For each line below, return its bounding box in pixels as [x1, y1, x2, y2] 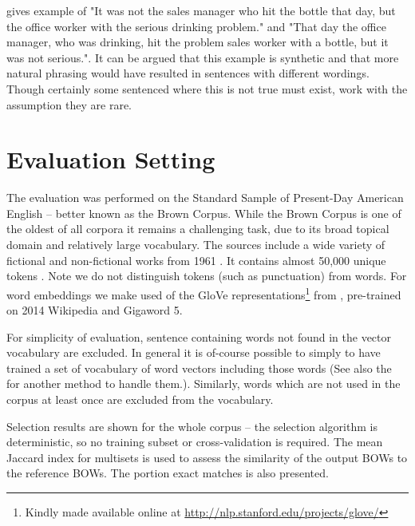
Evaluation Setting [6, 143, 215, 176]
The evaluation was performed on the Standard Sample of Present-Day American [6, 189, 404, 206]
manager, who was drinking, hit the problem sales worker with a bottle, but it [6, 34, 389, 50]
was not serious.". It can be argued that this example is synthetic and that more [6, 49, 399, 65]
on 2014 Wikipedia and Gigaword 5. [6, 302, 183, 318]
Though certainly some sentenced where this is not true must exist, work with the [6, 80, 408, 97]
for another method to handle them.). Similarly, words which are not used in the [6, 375, 401, 392]
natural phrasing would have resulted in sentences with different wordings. [6, 65, 370, 81]
